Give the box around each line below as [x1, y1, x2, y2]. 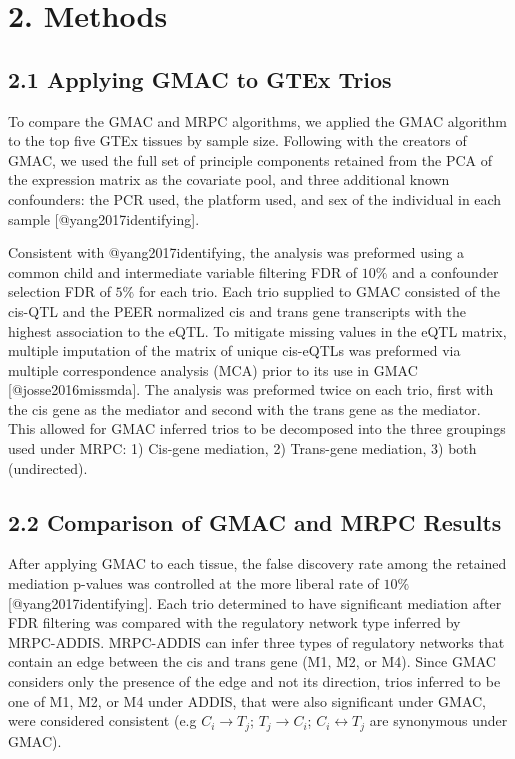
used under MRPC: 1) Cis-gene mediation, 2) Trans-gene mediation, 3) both [8, 438, 477, 459]
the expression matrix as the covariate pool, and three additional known [8, 169, 450, 190]
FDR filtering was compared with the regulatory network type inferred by [8, 612, 461, 633]
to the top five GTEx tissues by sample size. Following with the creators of [8, 130, 467, 151]
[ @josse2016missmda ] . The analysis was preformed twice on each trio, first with [8, 379, 494, 400]
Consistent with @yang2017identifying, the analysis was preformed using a [8, 242, 464, 263]
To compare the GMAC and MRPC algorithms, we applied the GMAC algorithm [8, 110, 507, 131]
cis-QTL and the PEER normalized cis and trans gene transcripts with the [8, 300, 467, 321]
